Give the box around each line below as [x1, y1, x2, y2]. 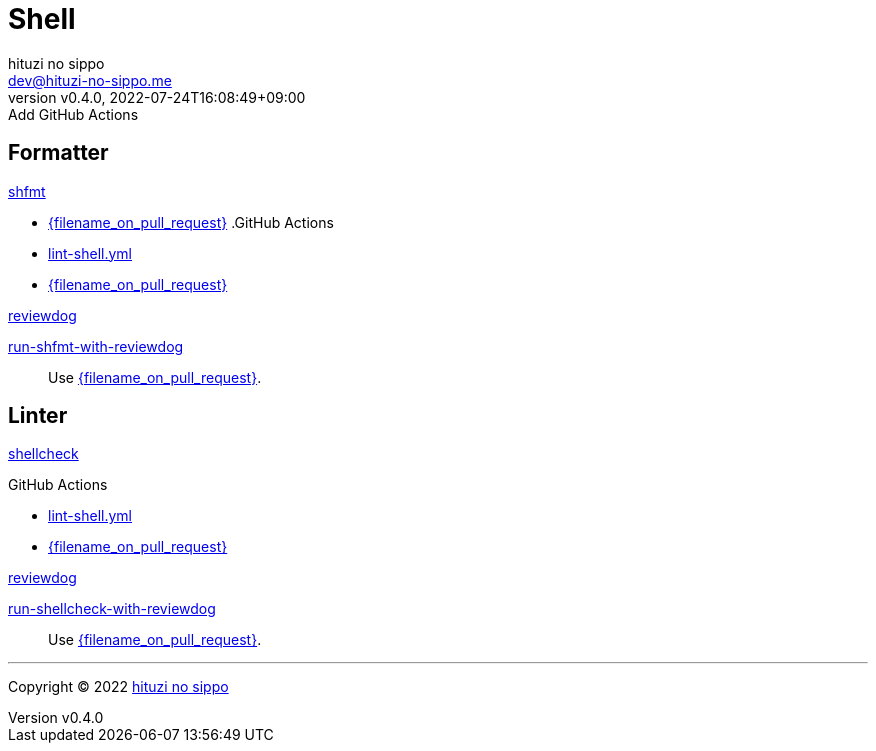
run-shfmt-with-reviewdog [8, 337, 184, 355]
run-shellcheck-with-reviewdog [8, 600, 216, 618]
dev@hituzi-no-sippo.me [8, 71, 172, 89]
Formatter [8, 140, 109, 166]
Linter [8, 403, 68, 429]
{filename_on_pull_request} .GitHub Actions [48, 213, 334, 231]
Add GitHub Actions [8, 105, 139, 123]
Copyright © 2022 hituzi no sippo [8, 678, 229, 696]
